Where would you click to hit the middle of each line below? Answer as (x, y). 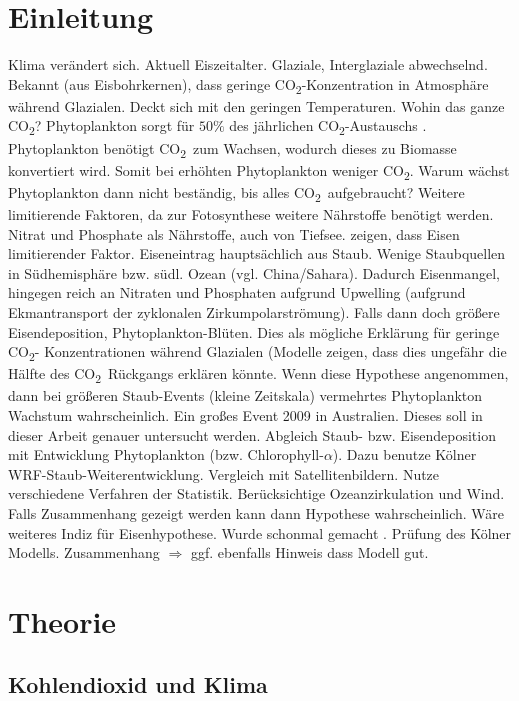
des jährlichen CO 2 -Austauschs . (328, 127)
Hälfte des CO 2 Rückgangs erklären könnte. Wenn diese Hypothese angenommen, (258, 375)
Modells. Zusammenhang (84, 552)
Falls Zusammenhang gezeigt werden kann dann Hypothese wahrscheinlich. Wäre (256, 512)
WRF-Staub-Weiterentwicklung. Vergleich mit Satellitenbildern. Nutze (224, 473)
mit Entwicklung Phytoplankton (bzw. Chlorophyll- (166, 454)
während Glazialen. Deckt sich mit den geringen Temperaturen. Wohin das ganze (256, 105)
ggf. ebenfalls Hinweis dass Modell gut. (309, 552)
